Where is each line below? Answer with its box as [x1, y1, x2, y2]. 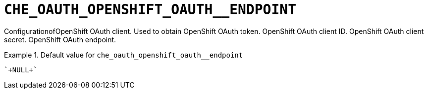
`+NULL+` [4, 65, 38, 74]
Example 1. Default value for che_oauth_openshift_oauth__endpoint [4, 50, 243, 59]
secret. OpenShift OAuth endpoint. [4, 35, 116, 44]
